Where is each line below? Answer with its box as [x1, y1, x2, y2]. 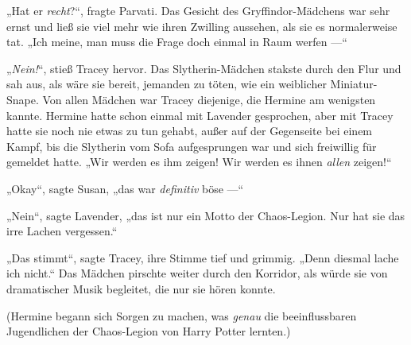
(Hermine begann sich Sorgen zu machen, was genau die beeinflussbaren [6, 307, 357, 324]
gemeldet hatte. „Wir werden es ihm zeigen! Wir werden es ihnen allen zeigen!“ [6, 153, 392, 170]
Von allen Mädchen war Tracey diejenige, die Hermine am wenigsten [42, 91, 376, 107]
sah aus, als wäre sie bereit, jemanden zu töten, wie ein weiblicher [6, 76, 327, 92]
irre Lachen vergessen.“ [6, 223, 118, 239]
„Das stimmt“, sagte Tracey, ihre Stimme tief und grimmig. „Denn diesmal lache [6, 249, 399, 266]
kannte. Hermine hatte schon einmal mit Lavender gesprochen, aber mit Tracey [6, 107, 394, 123]
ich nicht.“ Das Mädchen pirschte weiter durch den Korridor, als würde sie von [6, 265, 388, 281]
